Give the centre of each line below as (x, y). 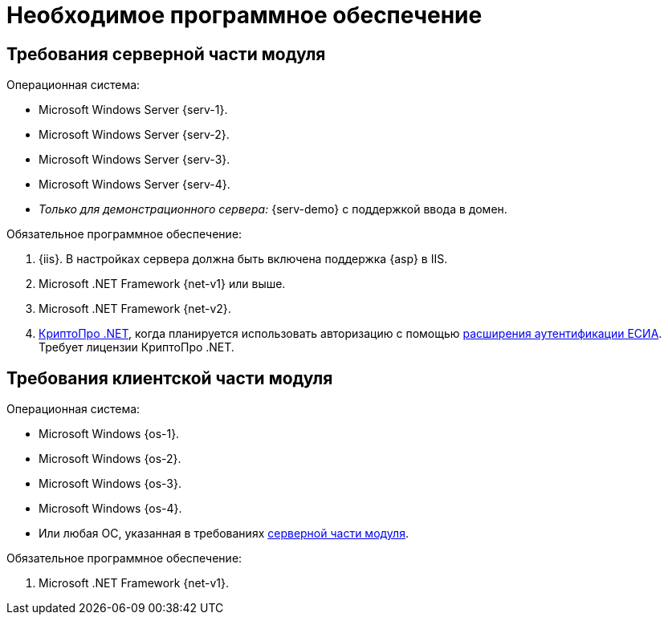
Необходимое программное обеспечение (244, 15)
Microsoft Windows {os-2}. (110, 459)
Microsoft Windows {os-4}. (110, 509)
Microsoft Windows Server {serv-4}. (134, 185)
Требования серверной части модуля (166, 54)
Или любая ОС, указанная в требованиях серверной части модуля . (224, 534)
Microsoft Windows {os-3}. (110, 484)
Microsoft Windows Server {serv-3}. (134, 160)
